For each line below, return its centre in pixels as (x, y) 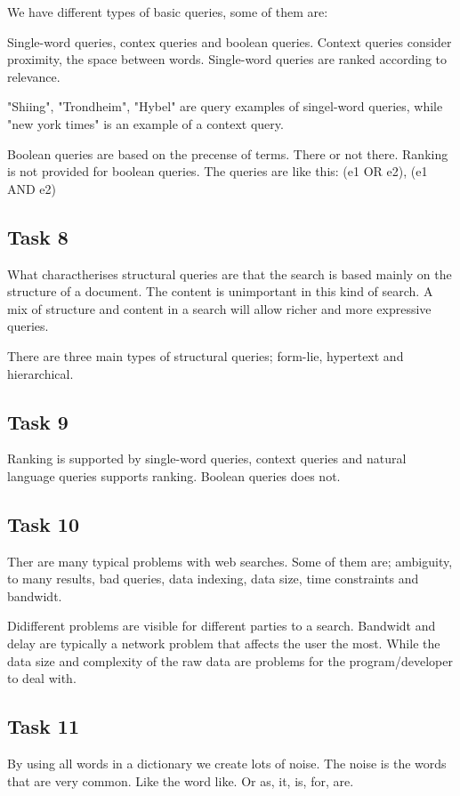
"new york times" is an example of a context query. (145, 123)
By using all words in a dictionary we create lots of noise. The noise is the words (227, 764)
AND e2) (32, 188)
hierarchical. (40, 373)
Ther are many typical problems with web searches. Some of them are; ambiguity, (230, 561)
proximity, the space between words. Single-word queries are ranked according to (227, 59)
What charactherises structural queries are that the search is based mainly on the (230, 273)
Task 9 (38, 421)
